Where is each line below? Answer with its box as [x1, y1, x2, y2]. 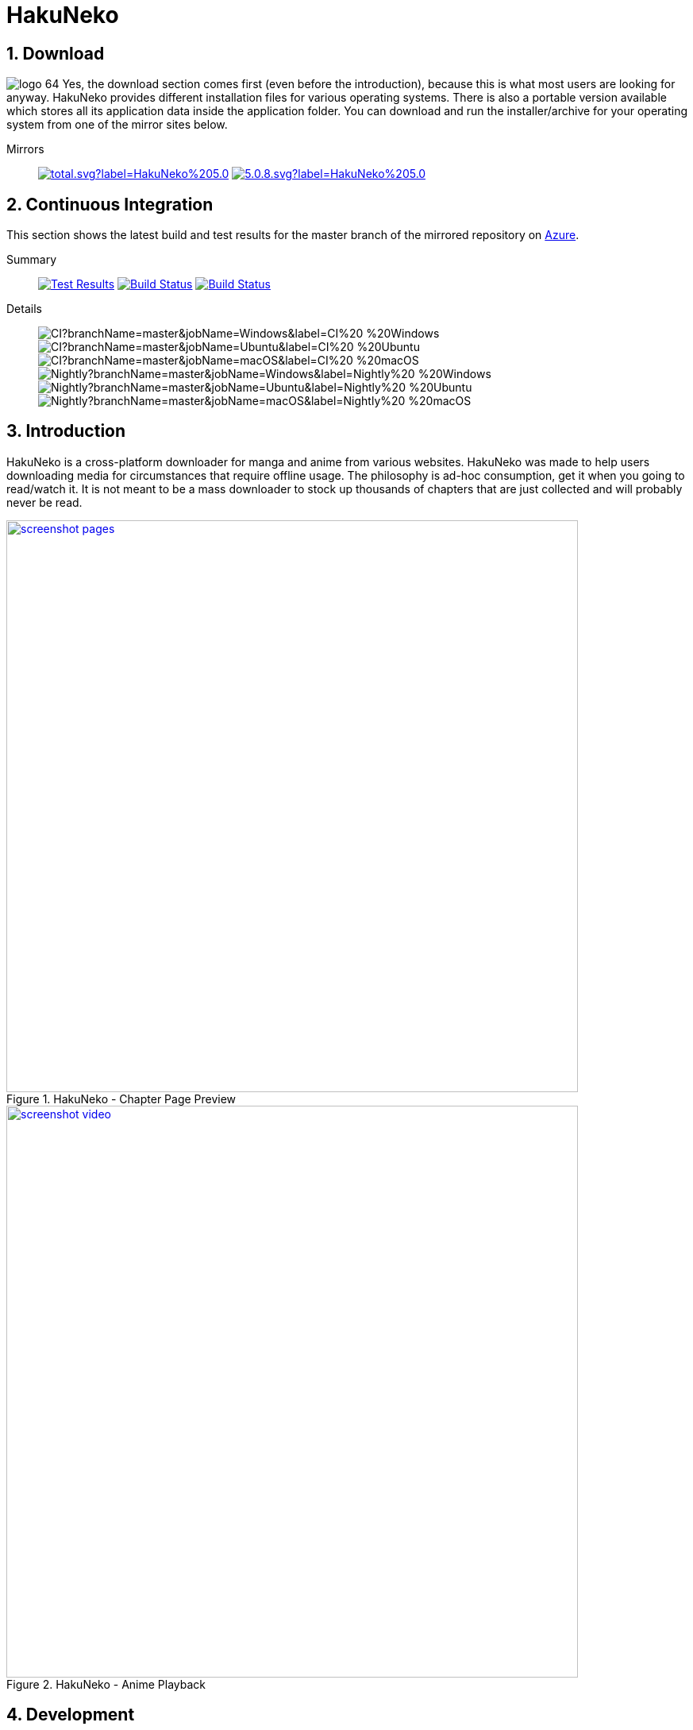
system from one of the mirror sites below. [6, 118, 228, 132]
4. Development [6, 1705, 135, 1725]
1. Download [6, 43, 105, 64]
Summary [6, 253, 57, 267]
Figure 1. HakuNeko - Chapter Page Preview [6, 1091, 237, 1106]
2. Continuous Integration [6, 194, 214, 214]
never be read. [6, 495, 83, 509]
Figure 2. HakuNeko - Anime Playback [6, 1677, 206, 1691]
